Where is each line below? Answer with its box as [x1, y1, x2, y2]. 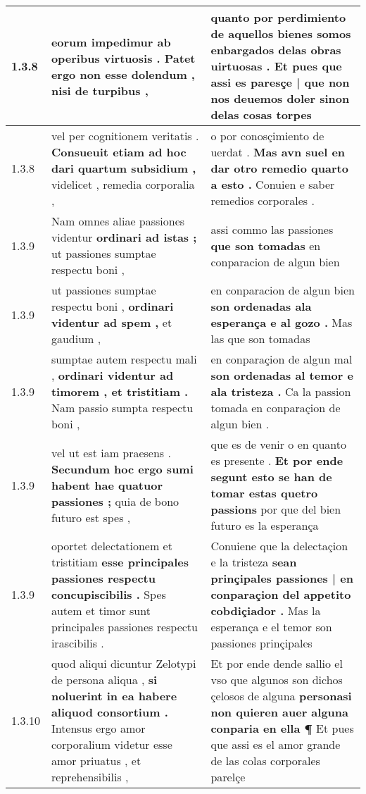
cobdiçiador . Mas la [210, 602, 321, 619]
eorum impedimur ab [51, 33, 171, 50]
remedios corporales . [210, 192, 315, 209]
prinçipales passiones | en [210, 570, 353, 586]
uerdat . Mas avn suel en [210, 144, 346, 160]
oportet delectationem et [51, 538, 172, 554]
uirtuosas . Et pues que [210, 58, 342, 74]
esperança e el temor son [210, 619, 332, 635]
